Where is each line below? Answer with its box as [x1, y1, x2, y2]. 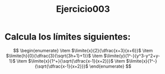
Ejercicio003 [56, 3, 110, 15]
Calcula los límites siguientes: [4, 31, 131, 42]
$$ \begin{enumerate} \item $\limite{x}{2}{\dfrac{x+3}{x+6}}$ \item [13, 47, 153, 53]
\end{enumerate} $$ [89, 63, 132, 69]
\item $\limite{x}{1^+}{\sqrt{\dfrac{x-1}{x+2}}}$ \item [16, 58, 125, 64]
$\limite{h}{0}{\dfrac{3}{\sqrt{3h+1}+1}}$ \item [6, 53, 103, 59]
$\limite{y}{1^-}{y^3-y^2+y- [103, 53, 160, 59]
